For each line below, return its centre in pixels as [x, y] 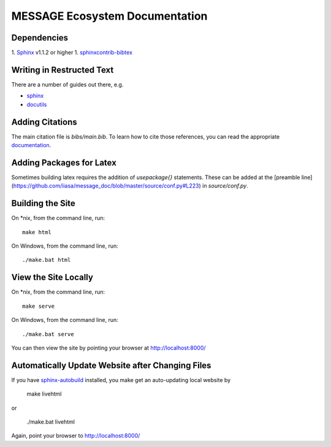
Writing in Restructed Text [63, 70]
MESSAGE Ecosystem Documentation [109, 16]
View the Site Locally [52, 277]
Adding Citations [44, 122]
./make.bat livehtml [51, 422]
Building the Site [44, 203]
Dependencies [40, 38]
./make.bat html [47, 260]
